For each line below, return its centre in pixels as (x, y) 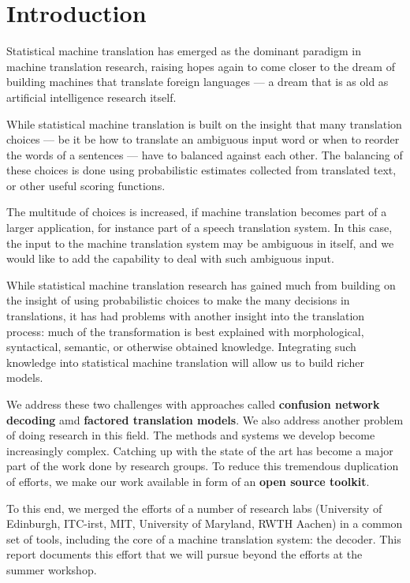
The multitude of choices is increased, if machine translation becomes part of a (197, 212)
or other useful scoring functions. (86, 185)
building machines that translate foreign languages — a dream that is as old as (198, 82)
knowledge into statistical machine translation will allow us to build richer (185, 362)
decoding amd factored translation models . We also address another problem (205, 419)
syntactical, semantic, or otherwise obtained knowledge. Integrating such (181, 347)
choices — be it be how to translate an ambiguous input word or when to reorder (203, 139)
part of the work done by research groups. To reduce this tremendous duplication (203, 466)
